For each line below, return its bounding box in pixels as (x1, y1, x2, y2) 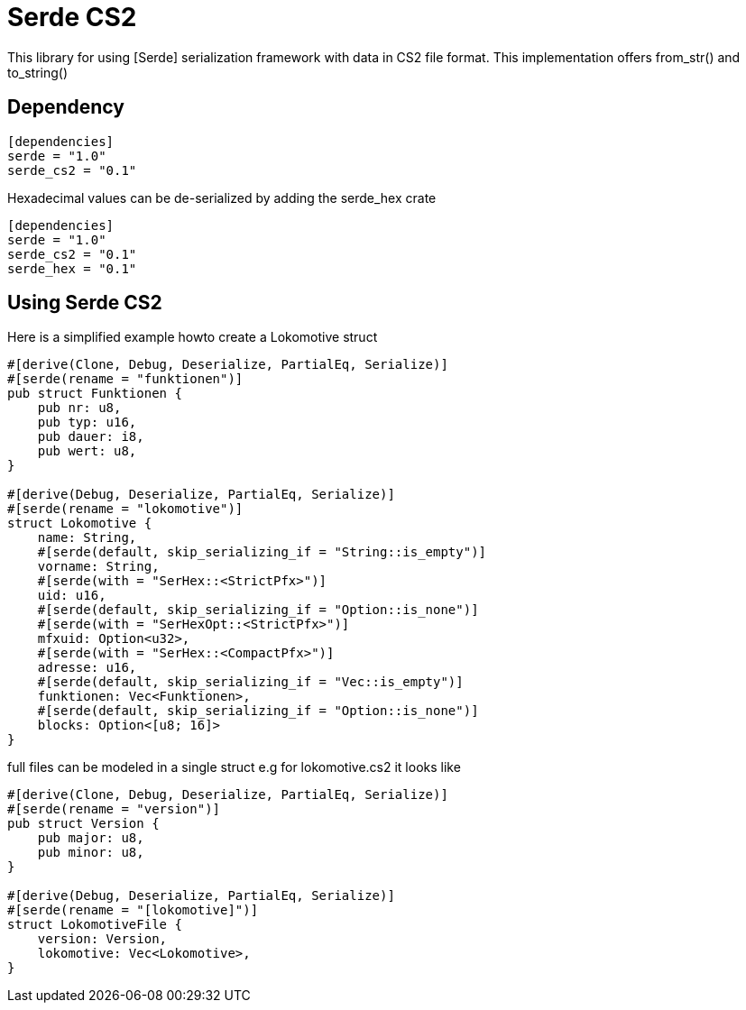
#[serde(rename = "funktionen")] (7, 372, 244, 387)
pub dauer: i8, (37, 429, 144, 445)
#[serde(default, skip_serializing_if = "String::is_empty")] (37, 545, 487, 560)
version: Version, (37, 932, 168, 947)
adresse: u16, (37, 660, 137, 675)
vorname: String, (37, 559, 160, 574)
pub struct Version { (7, 816, 160, 831)
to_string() (7, 64, 69, 80)
